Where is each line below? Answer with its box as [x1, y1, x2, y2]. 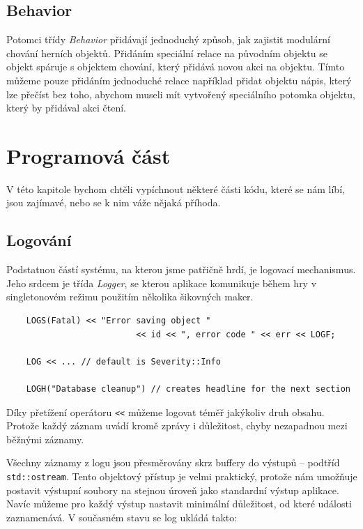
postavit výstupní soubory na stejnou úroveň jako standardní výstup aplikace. [6, 482, 339, 497]
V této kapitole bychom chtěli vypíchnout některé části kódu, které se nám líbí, [6, 181, 345, 196]
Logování [6, 229, 72, 251]
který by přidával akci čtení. [6, 100, 126, 115]
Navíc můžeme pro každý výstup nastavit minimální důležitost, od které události [6, 496, 352, 511]
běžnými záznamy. [6, 431, 84, 446]
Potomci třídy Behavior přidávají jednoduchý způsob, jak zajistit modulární [6, 32, 330, 47]
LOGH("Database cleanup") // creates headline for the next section [26, 384, 350, 394]
